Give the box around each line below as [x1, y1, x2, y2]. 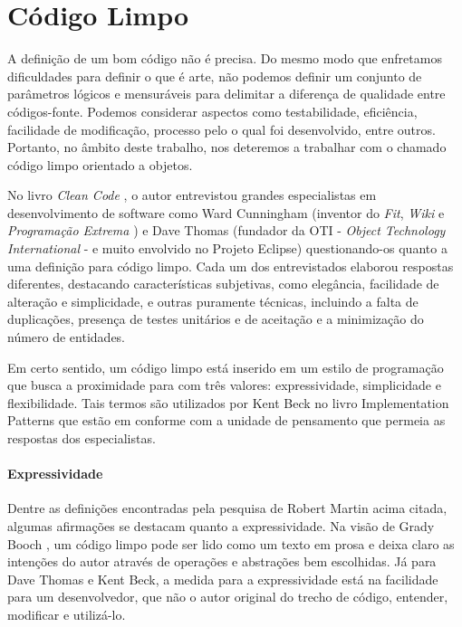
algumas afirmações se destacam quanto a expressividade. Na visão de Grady [7, 516, 435, 535]
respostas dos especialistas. [7, 429, 156, 447]
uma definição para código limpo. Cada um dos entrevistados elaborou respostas [7, 256, 454, 275]
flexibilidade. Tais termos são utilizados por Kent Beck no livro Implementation [7, 393, 449, 412]
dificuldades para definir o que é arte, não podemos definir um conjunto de [7, 66, 422, 85]
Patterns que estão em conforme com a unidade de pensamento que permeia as [7, 411, 446, 430]
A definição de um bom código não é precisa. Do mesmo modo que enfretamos [7, 49, 442, 68]
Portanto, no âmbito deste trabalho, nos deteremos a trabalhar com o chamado [7, 138, 447, 157]
